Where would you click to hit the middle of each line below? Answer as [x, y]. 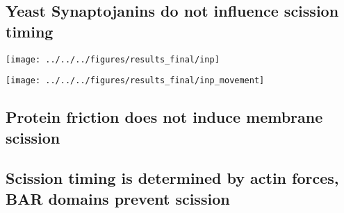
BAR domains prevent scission [118, 198]
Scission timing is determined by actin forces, [172, 178]
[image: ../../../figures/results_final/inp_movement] [135, 81]
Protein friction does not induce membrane [164, 117]
